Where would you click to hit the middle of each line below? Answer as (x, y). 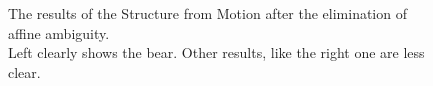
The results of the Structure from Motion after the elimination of (207, 13)
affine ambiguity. (59, 32)
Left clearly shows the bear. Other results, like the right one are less (216, 52)
